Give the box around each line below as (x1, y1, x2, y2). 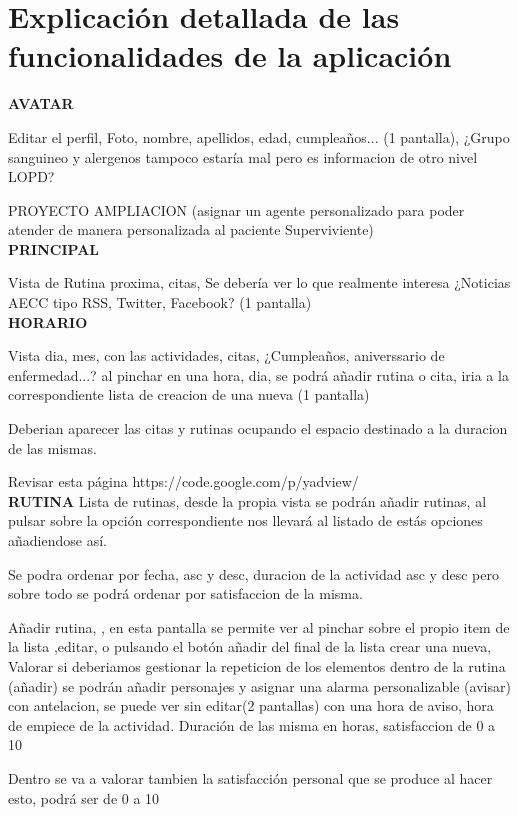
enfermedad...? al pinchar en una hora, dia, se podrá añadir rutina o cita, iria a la (8, 364, 509, 385)
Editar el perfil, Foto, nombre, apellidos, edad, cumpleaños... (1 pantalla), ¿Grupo (8, 126, 510, 147)
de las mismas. (8, 437, 97, 458)
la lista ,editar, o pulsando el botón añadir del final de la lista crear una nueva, (8, 636, 492, 657)
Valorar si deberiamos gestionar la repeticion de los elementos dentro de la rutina (8, 655, 506, 676)
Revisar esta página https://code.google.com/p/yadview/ (8, 471, 359, 492)
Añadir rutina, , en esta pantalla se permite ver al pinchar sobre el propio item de (8, 616, 510, 637)
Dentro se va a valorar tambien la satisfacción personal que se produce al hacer (8, 767, 493, 788)
